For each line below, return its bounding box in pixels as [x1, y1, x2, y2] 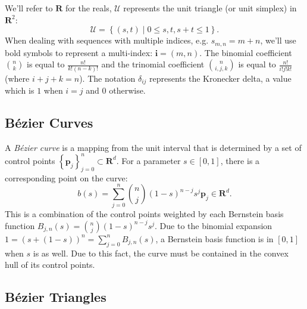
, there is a [220, 154, 260, 166]
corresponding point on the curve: [5, 171, 128, 184]
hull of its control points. [5, 258, 95, 271]
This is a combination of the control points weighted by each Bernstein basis [5, 207, 284, 220]
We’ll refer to [5, 2, 53, 14]
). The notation [79, 72, 136, 84]
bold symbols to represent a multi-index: [5, 46, 153, 58]
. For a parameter [116, 154, 181, 166]
